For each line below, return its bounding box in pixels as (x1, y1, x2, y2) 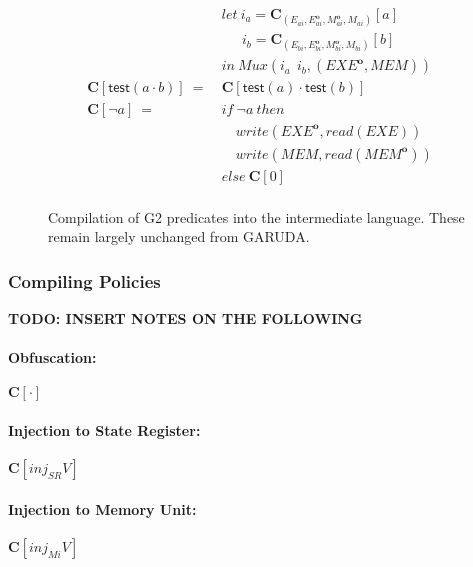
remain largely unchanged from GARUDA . (48, 226, 310, 247)
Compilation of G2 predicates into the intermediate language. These (48, 206, 465, 227)
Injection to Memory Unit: (8, 498, 197, 519)
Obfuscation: (8, 347, 97, 368)
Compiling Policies (8, 268, 161, 293)
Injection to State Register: (8, 420, 201, 441)
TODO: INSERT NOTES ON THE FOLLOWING (8, 308, 363, 329)
